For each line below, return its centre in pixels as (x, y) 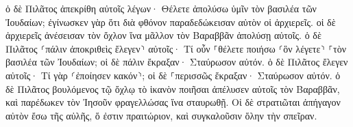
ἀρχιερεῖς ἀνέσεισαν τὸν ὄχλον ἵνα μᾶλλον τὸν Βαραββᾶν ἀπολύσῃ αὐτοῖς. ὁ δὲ (163, 35)
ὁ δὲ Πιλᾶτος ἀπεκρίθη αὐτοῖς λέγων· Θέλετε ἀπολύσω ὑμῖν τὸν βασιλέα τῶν (161, 8)
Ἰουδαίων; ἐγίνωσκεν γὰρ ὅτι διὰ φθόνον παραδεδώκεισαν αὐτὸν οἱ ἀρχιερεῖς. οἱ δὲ (171, 22)
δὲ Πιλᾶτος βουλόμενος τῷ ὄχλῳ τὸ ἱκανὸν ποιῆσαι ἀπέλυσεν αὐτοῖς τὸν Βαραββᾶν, (173, 88)
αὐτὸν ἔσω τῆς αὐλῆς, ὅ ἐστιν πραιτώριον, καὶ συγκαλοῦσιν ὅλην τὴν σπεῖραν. (161, 115)
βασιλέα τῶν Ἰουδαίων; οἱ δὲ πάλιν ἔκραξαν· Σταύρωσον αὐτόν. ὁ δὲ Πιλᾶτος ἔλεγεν (177, 62)
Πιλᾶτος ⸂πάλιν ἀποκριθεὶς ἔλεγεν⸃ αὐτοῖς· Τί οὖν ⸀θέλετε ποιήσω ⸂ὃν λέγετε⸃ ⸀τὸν (176, 48)
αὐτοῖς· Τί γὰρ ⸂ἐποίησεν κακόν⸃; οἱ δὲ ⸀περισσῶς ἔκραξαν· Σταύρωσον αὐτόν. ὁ (173, 75)
